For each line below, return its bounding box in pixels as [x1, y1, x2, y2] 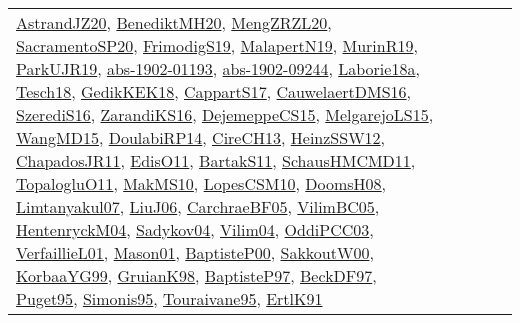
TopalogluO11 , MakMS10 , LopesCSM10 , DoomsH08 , [16, 172, 387, 195]
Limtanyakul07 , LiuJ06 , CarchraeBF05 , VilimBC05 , [16, 195, 380, 218]
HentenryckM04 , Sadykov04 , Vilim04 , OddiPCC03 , [16, 218, 374, 241]
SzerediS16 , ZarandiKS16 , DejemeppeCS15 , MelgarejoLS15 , [16, 103, 434, 126]
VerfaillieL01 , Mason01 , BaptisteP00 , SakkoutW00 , [16, 241, 374, 264]
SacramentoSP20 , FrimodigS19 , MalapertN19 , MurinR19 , [16, 34, 418, 57]
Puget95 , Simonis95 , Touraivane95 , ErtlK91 [16, 287, 323, 310]
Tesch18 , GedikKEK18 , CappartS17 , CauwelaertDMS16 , [16, 80, 412, 103]
